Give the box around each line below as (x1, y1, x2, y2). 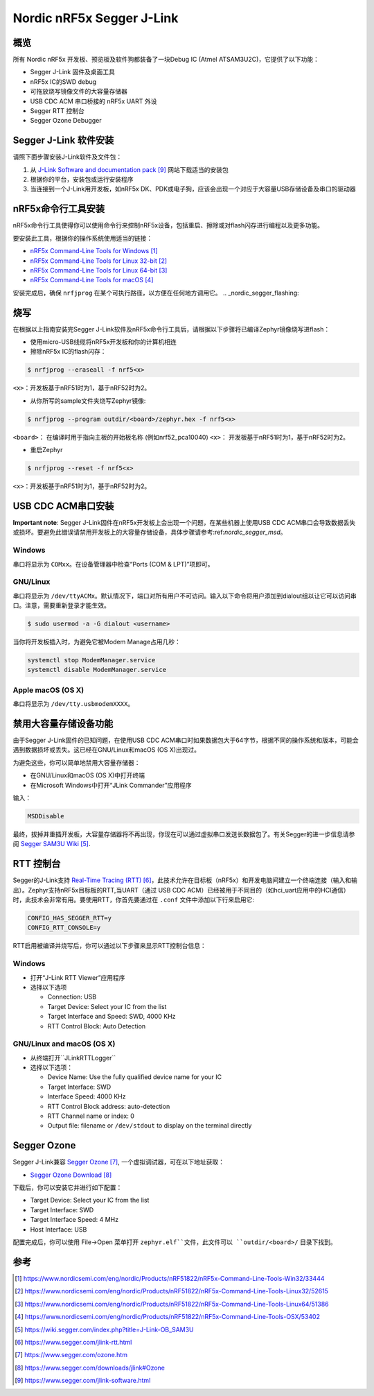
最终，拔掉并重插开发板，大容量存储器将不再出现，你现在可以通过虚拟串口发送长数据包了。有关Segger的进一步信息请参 (12, 829, 355, 838)
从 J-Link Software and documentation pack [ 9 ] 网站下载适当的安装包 (30, 165, 229, 173)
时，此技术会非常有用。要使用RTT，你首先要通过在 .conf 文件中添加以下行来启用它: (12, 895, 255, 904)
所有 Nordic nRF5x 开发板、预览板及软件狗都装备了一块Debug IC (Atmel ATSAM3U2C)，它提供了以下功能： (12, 55, 320, 64)
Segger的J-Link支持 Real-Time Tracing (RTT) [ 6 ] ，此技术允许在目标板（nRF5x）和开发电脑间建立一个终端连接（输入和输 (12, 876, 358, 884)
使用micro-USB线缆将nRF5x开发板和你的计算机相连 (30, 338, 177, 346)
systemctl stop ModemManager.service (27, 656, 156, 664)
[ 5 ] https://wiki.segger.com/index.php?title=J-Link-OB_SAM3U (15, 1325, 194, 1334)
